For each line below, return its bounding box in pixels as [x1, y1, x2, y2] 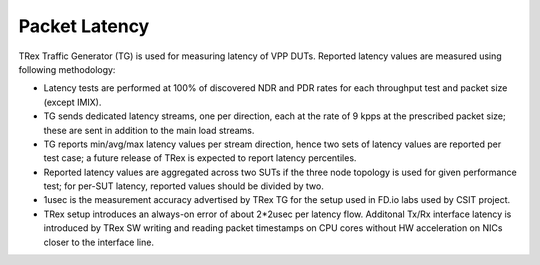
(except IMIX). [43, 96, 102, 108]
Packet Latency [18, 15, 150, 37]
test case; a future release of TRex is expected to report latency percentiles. [43, 152, 357, 164]
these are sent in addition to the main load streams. [43, 124, 255, 136]
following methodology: [18, 63, 116, 75]
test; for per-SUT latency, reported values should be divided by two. [43, 180, 324, 192]
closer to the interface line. [43, 236, 155, 248]
